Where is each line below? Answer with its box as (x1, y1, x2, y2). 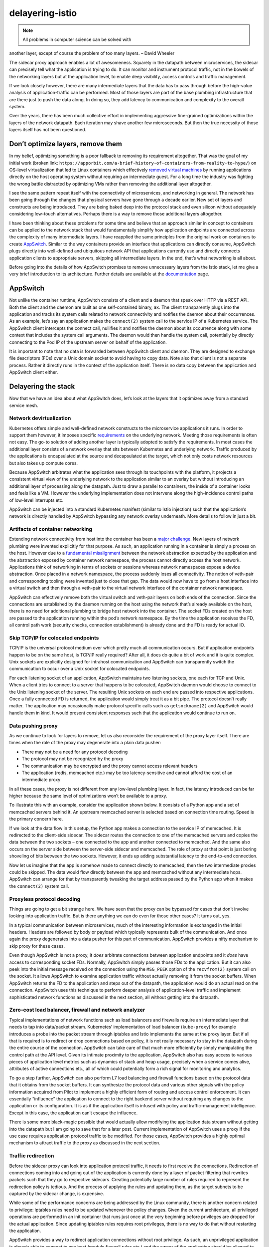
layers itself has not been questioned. (9, 127, 87, 133)
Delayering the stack (9, 382, 75, 391)
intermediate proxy (21, 777, 61, 783)
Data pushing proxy (9, 722, 58, 729)
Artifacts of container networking (9, 526, 92, 533)
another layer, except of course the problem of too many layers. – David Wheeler (9, 50, 175, 56)
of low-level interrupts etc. (9, 497, 64, 503)
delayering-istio (9, 7, 77, 18)
